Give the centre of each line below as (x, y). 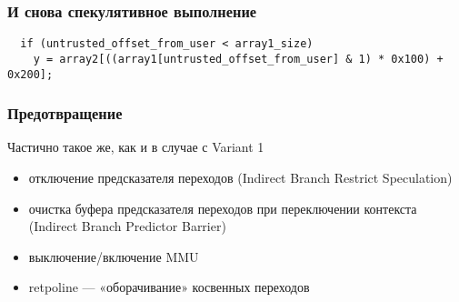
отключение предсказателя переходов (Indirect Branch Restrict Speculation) (240, 177)
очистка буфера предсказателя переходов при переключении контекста (223, 208)
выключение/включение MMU (114, 256)
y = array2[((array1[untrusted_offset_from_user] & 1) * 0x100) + (238, 59)
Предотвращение (65, 113)
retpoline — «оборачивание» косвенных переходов (169, 287)
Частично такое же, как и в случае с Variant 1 (136, 147)
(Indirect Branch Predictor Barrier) (127, 226)
